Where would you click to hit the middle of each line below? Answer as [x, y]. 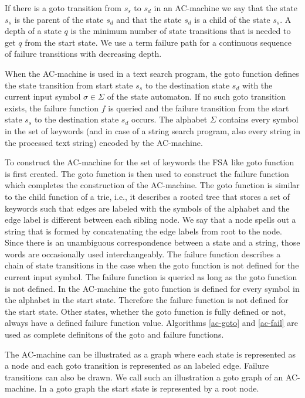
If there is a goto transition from [63, 8]
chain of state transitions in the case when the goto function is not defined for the [152, 265]
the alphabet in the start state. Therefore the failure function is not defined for [147, 300]
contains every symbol [259, 119]
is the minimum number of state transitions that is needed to [181, 31]
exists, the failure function [52, 108]
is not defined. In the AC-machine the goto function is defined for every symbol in [152, 288]
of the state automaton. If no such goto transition [196, 96]
